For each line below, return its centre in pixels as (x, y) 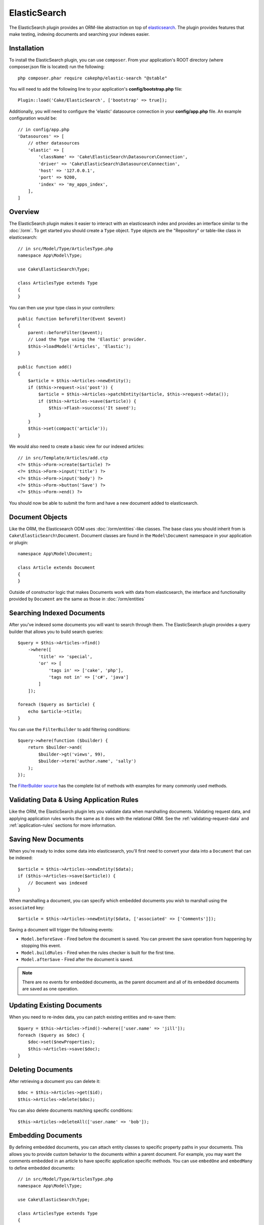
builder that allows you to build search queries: (56, 632)
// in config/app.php (44, 129)
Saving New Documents (46, 839)
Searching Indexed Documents (57, 613)
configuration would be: (33, 118)
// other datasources (54, 143)
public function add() (45, 367)
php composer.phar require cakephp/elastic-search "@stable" (92, 78)
